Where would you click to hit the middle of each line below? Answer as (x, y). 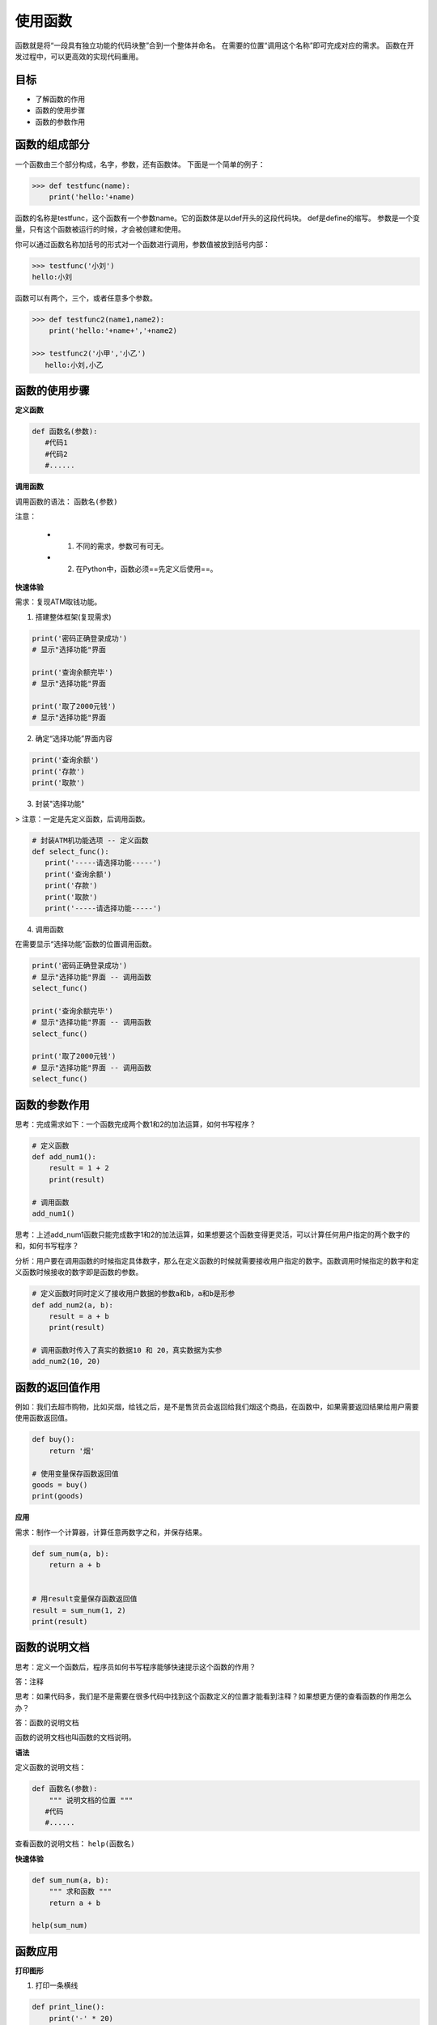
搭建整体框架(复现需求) (74, 616)
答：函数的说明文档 (47, 1723)
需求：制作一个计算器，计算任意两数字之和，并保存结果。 (110, 1532)
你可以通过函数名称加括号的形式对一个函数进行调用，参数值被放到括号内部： (142, 244)
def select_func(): (70, 851)
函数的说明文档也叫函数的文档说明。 (75, 1737)
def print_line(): (68, 2007)
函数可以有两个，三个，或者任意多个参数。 (86, 298)
